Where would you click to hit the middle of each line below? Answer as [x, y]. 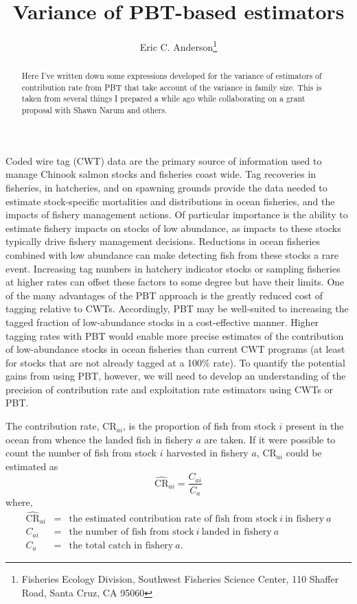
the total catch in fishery [121, 545]
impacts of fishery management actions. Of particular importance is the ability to [177, 214]
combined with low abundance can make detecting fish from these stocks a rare [172, 254]
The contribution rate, [53, 426]
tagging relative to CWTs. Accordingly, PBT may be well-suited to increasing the [177, 309]
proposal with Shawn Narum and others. [94, 110]
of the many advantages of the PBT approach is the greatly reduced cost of [164, 295]
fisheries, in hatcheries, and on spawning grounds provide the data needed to [166, 187]
